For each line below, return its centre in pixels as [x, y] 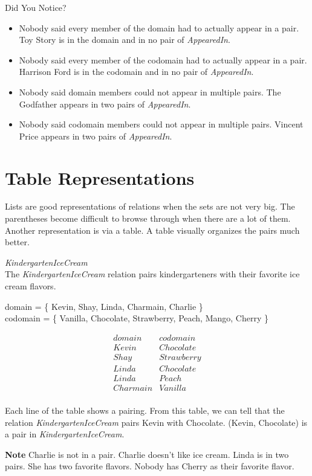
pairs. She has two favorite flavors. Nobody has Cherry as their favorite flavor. [150, 466]
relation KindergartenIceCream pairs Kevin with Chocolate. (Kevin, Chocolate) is [156, 422]
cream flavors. [31, 286]
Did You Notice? [36, 7]
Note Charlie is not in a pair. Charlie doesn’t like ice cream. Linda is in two [147, 454]
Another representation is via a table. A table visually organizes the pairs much [152, 230]
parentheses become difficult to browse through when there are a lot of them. [148, 218]
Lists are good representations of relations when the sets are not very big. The [150, 206]
